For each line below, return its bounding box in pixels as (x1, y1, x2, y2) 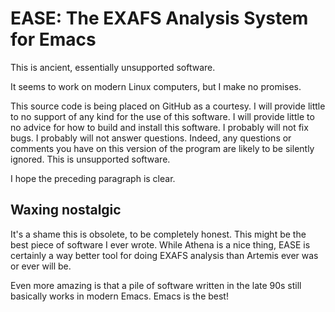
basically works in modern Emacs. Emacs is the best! (10, 290, 229, 302)
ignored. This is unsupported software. (10, 153, 171, 165)
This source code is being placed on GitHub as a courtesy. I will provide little (10, 100, 326, 112)
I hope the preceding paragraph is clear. (10, 172, 176, 184)
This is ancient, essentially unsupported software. (10, 61, 216, 73)
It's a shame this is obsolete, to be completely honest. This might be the (10, 228, 307, 240)
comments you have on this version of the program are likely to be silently (10, 142, 315, 154)
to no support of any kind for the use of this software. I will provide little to (10, 110, 315, 122)
